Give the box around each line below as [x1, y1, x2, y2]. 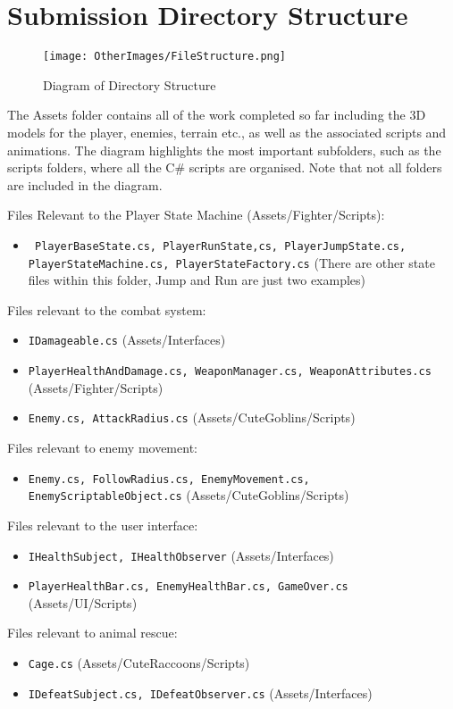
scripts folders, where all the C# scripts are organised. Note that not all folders [7, 158, 442, 177]
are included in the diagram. [7, 175, 163, 194]
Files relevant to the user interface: [7, 515, 198, 534]
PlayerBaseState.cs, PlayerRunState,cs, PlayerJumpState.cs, [34, 239, 407, 253]
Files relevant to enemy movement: [7, 438, 197, 456]
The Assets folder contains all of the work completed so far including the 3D [7, 105, 426, 124]
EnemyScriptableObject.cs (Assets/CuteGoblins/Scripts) [28, 486, 349, 505]
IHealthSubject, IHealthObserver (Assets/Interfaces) [28, 546, 334, 564]
